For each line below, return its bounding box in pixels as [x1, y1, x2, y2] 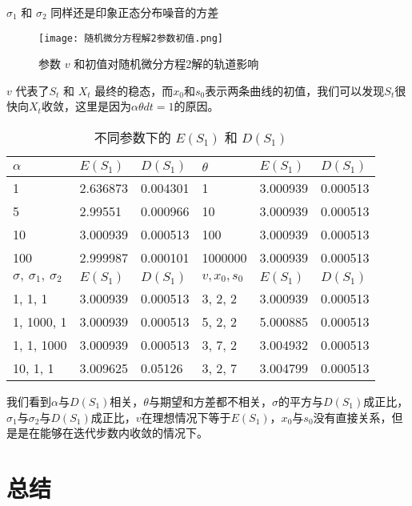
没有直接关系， [313, 408, 392, 425]
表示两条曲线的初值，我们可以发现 [205, 82, 385, 98]
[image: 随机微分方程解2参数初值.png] [38, 32, 224, 44]
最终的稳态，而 [94, 82, 174, 98]
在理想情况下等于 [141, 408, 231, 425]
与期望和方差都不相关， [148, 393, 272, 410]
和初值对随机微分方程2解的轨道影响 [74, 55, 259, 72]
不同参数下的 [94, 128, 171, 147]
